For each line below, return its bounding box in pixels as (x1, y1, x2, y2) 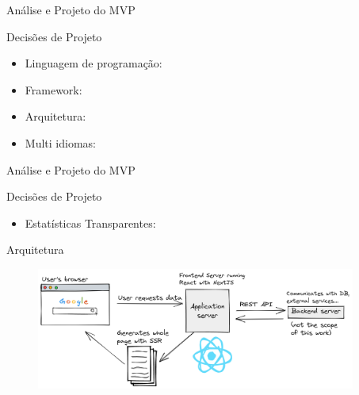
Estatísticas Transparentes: (25, 214, 156, 231)
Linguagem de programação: (25, 55, 162, 71)
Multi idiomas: (25, 134, 96, 151)
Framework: (25, 81, 82, 98)
